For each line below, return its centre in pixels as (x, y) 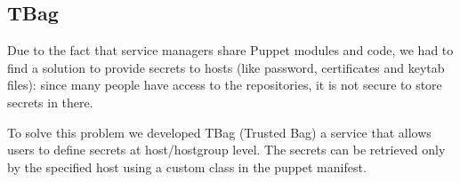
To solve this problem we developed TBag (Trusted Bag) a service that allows (219, 132)
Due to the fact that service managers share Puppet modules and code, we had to (230, 50)
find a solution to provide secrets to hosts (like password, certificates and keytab (226, 67)
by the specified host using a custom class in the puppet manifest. (187, 166)
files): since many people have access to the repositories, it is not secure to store (225, 85)
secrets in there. (50, 102)
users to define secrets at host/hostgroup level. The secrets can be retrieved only (226, 150)
